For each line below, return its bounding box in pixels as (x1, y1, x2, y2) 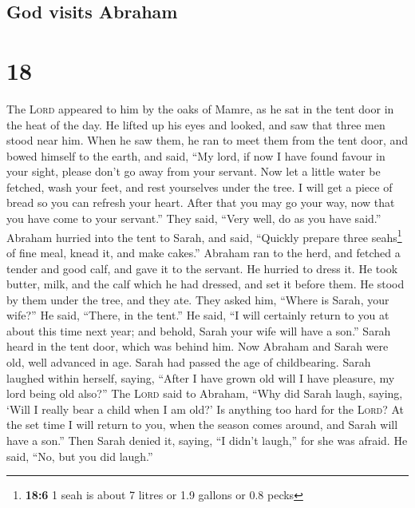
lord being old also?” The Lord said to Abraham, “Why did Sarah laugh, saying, (6, 385, 403, 402)
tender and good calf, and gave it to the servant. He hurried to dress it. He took (6, 260, 398, 276)
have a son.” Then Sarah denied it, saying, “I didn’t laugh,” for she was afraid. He (6, 432, 408, 449)
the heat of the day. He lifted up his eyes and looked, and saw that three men (6, 116, 385, 133)
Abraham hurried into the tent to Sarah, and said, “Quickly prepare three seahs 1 (6, 226, 402, 245)
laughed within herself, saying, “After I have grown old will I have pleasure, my (6, 369, 395, 386)
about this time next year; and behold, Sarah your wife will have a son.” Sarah (6, 322, 391, 339)
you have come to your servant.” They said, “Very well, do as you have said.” (6, 210, 381, 227)
